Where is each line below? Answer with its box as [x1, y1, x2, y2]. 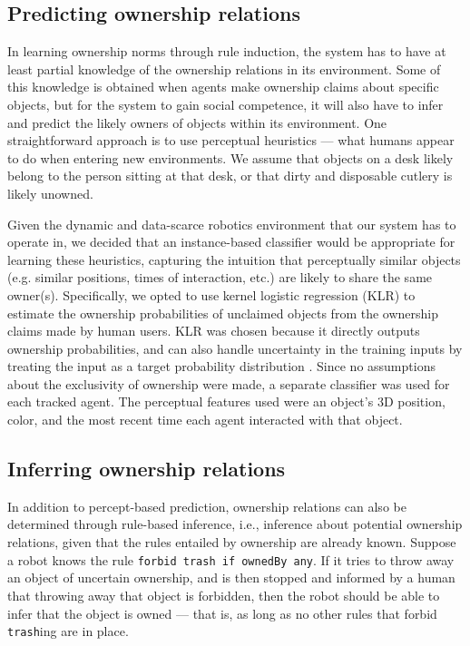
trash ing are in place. [7, 622, 129, 641]
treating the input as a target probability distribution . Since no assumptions [7, 357, 436, 376]
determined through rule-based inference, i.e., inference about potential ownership [7, 514, 463, 533]
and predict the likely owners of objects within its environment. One [7, 113, 387, 132]
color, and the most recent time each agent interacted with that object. [7, 410, 403, 429]
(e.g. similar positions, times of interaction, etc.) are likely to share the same [7, 268, 433, 287]
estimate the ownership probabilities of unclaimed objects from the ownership [7, 303, 438, 322]
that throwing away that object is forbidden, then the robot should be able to [7, 585, 440, 604]
